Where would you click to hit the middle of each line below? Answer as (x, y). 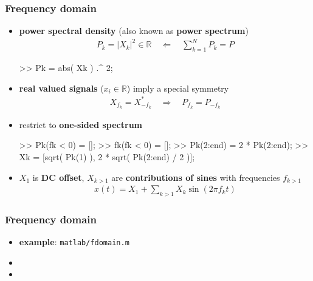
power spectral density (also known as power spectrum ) (134, 31)
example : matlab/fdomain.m (74, 242)
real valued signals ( (61, 88)
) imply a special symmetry (178, 88)
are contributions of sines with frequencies (196, 177)
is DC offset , (58, 177)
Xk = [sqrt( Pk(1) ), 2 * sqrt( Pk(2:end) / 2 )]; (107, 156)
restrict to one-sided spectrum (81, 124)
